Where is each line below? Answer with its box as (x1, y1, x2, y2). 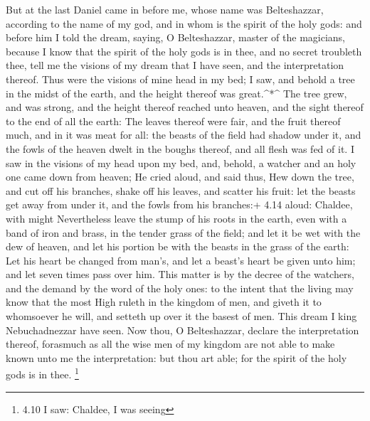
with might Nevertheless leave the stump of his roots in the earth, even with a (6, 210, 347, 225)
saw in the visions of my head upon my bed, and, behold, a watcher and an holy (6, 155, 356, 170)
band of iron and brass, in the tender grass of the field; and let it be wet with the (6, 225, 361, 240)
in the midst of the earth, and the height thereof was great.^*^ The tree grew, (6, 85, 347, 100)
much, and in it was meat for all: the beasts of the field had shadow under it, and (6, 127, 361, 142)
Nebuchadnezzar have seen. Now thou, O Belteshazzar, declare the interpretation (6, 322, 359, 337)
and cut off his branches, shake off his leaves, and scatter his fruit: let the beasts (6, 183, 356, 198)
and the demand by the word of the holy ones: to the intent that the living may (6, 280, 354, 295)
